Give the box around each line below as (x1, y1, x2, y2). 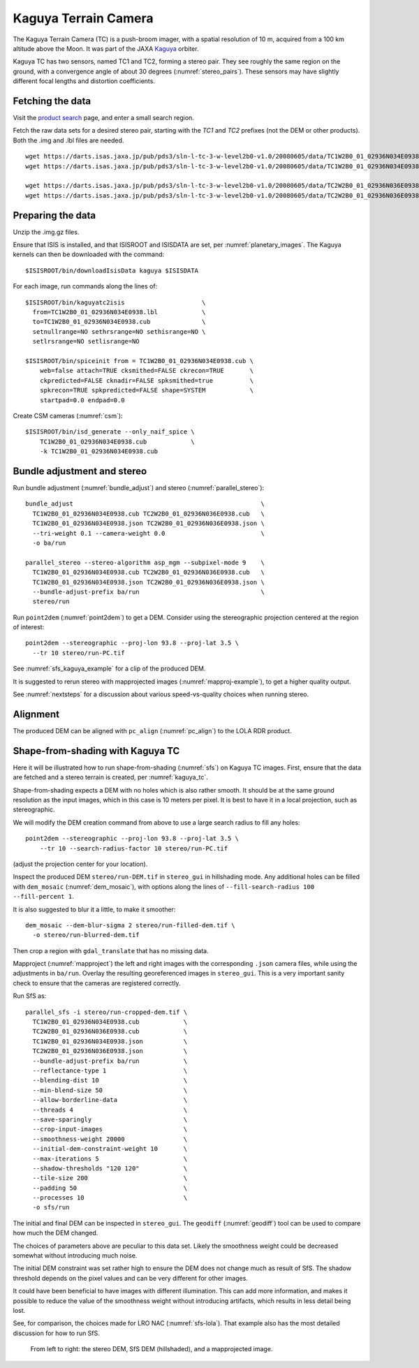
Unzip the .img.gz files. (13, 228, 80, 236)
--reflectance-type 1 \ (32, 1066, 188, 1075)
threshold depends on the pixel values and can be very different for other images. (13, 1274, 248, 1282)
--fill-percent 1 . (13, 892, 74, 901)
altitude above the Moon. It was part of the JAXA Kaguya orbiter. (13, 44, 199, 52)
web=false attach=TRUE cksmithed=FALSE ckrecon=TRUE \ (39, 367, 254, 375)
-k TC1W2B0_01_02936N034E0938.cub (39, 448, 159, 455)
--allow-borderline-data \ (32, 1096, 188, 1104)
